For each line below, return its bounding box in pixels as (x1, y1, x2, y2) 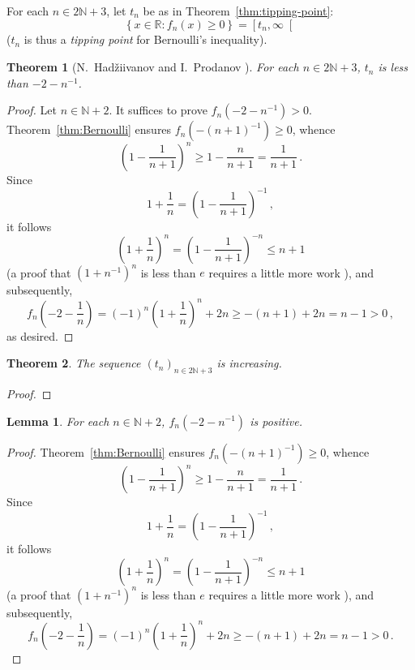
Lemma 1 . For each (6, 412, 109, 429)
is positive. (250, 412, 302, 429)
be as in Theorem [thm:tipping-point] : (143, 2, 334, 19)
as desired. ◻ (6, 327, 74, 344)
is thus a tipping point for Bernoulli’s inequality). (24, 31, 267, 48)
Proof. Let (6, 101, 57, 118)
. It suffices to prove (109, 101, 207, 118)
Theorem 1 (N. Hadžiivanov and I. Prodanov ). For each (6, 58, 299, 75)
